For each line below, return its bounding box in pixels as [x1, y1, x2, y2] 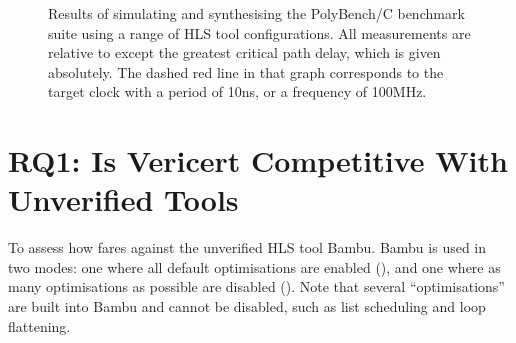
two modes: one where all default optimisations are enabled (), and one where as [8, 256, 501, 277]
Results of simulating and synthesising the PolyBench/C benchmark [48, 3, 465, 23]
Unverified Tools [8, 179, 239, 220]
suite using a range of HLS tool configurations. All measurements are [48, 22, 471, 43]
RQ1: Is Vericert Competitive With [8, 140, 508, 181]
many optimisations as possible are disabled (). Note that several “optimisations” [8, 276, 505, 297]
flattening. [8, 315, 71, 336]
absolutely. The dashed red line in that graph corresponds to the [48, 61, 444, 82]
